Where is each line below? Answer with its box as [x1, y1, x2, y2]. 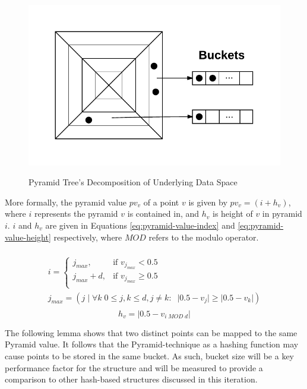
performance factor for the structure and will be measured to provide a [5, 361, 263, 374]
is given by [188, 195, 227, 208]
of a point [143, 195, 179, 208]
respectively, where [53, 230, 122, 243]
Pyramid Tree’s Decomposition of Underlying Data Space [29, 176, 238, 188]
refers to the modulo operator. [148, 230, 259, 243]
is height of [212, 207, 253, 220]
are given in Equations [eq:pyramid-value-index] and [45, 219, 235, 231]
